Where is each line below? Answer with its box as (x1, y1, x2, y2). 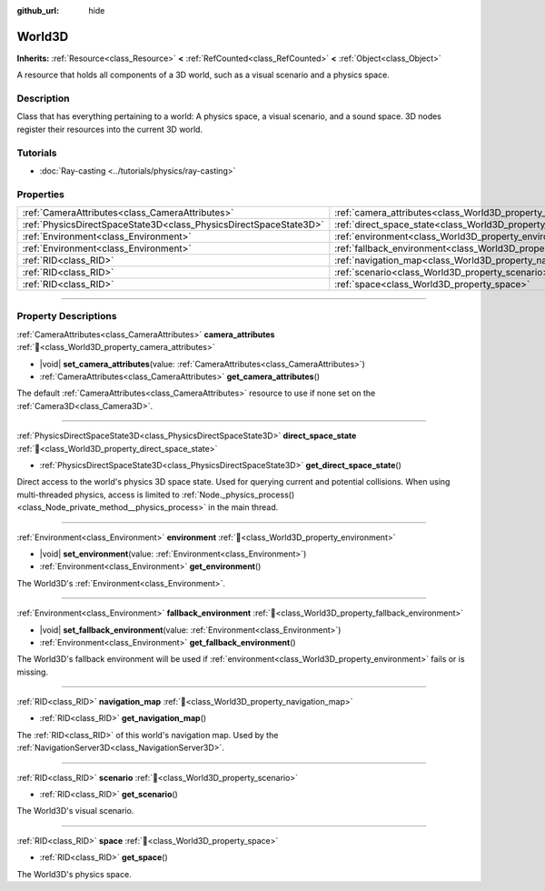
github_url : (16, 5, 59, 15)
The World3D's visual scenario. (16, 806, 134, 816)
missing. (16, 666, 49, 677)
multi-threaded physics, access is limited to (16, 489, 181, 500)
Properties (16, 187, 65, 200)
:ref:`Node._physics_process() (182, 489, 295, 500)
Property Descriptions (16, 310, 117, 323)
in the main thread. (207, 502, 279, 513)
